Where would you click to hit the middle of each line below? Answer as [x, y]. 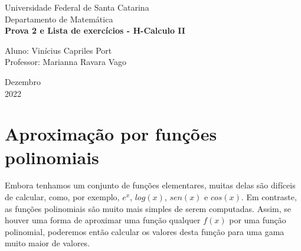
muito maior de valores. [48, 243]
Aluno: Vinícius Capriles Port [58, 50]
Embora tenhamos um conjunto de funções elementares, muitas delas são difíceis [150, 185]
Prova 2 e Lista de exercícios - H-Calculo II [95, 30]
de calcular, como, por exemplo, [62, 197]
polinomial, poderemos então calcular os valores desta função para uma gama [145, 231]
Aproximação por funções [111, 134]
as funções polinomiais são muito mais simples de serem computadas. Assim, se [148, 208]
